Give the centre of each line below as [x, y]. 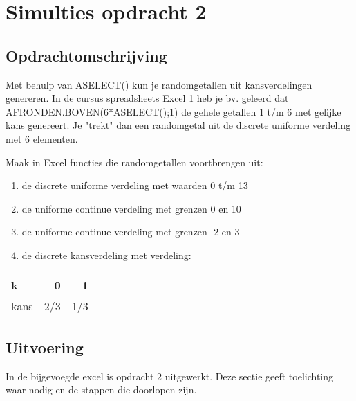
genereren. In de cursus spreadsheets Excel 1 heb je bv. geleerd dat [147, 98]
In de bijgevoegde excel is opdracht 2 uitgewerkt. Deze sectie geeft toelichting [170, 376]
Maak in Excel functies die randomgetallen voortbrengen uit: [134, 162]
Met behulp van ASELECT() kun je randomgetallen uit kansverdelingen [159, 84]
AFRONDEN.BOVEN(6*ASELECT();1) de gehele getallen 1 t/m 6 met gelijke [174, 111]
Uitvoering [45, 347]
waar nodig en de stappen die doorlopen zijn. [101, 390]
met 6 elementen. [42, 138]
